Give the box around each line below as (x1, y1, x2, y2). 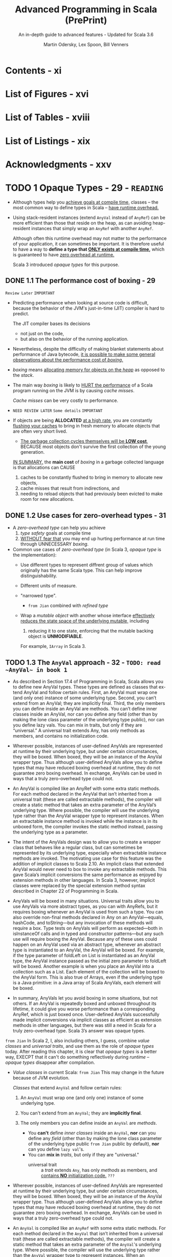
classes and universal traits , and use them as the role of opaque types (5, 1043, 154, 1049)
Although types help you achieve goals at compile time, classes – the (12, 199, 159, 205)
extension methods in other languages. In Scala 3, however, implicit (12, 877, 155, 883)
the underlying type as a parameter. (12, 829, 89, 835)
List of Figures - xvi (5, 88, 89, 100)
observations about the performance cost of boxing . (12, 357, 123, 363)
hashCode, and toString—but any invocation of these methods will (12, 920, 153, 926)
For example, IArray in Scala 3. (20, 643, 86, 650)
